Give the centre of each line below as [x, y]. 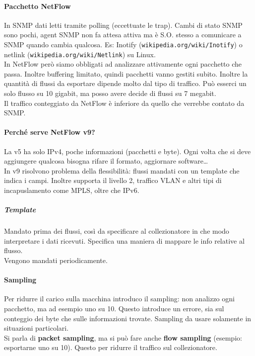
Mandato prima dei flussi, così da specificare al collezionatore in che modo [117, 231]
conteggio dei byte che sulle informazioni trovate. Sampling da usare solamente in [128, 318]
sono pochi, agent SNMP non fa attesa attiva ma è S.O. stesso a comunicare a [123, 35]
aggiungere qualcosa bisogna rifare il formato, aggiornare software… [106, 161]
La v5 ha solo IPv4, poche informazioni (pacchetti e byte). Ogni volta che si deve [127, 151]
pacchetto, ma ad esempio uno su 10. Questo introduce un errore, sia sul [114, 308]
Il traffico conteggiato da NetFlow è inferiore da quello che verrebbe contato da [124, 103]
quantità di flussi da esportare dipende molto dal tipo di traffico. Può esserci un [125, 83]
